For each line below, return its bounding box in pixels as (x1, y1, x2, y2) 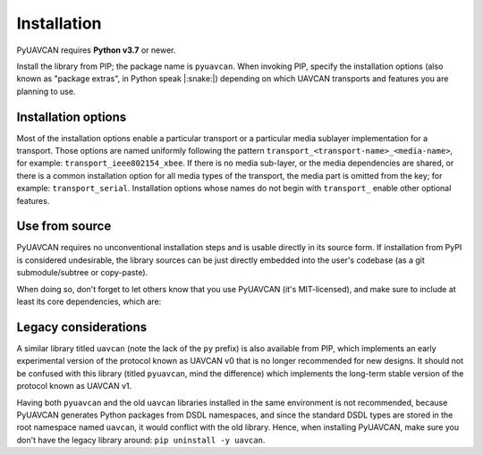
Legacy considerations (16, 319, 148, 334)
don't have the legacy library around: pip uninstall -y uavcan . (16, 434, 266, 445)
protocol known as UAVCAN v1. (16, 381, 132, 392)
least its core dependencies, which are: (16, 296, 162, 308)
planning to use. (16, 86, 76, 97)
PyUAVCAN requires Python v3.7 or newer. (16, 45, 176, 55)
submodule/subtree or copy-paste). (16, 267, 148, 278)
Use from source (16, 219, 112, 234)
